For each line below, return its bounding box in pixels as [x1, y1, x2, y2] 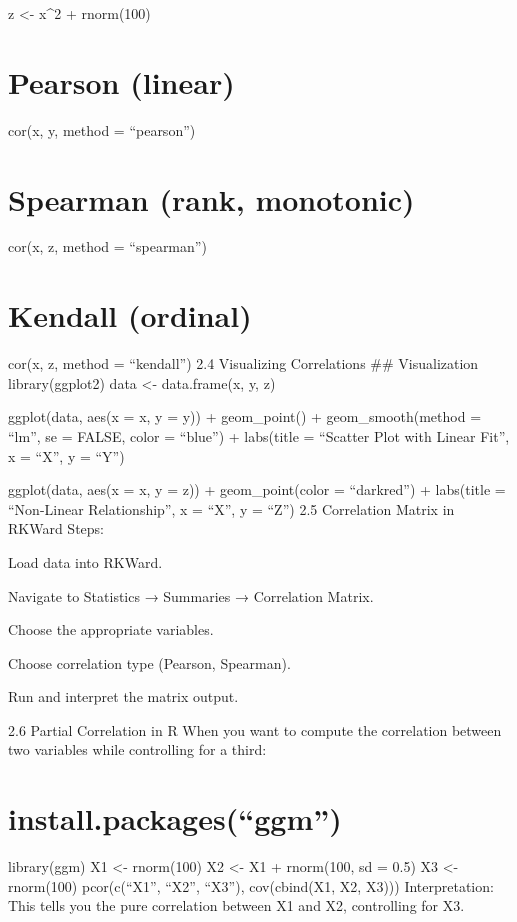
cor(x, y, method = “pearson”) [8, 119, 196, 140]
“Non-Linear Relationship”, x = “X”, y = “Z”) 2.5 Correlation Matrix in [8, 498, 455, 519]
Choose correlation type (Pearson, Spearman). [8, 652, 291, 673]
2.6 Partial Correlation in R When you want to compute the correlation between [8, 719, 502, 740]
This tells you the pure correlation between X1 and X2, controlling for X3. [8, 895, 465, 916]
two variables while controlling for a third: [8, 739, 267, 760]
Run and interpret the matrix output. [8, 686, 239, 707]
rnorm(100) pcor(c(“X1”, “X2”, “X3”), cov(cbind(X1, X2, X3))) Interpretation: [8, 875, 494, 896]
